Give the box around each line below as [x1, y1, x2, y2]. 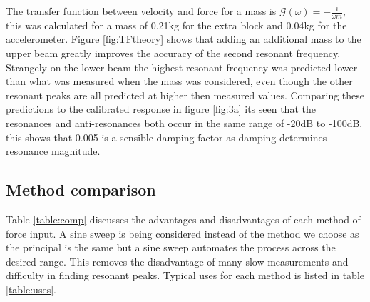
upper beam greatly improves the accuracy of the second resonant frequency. [6, 46, 341, 61]
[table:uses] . [6, 281, 56, 296]
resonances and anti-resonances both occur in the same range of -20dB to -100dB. [6, 115, 363, 130]
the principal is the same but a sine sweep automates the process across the [6, 240, 336, 255]
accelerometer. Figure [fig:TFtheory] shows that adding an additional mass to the [6, 31, 361, 46]
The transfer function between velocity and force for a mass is [6, 4, 277, 18]
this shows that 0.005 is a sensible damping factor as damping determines [6, 129, 327, 144]
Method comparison [6, 178, 156, 201]
